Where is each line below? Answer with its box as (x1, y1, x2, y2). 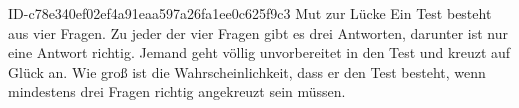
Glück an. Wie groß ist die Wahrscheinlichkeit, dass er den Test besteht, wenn (8, 61, 486, 82)
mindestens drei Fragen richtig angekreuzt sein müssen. (8, 81, 346, 102)
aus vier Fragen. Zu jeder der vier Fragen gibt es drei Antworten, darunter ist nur (8, 22, 509, 43)
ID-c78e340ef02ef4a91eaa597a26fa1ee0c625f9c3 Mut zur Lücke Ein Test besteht (8, 3, 492, 23)
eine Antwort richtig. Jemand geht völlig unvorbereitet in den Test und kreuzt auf (8, 42, 511, 63)
